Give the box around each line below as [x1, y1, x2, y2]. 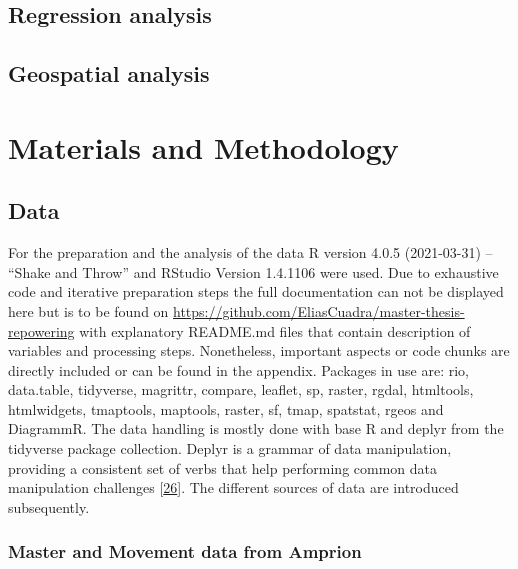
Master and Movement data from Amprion [8, 539, 362, 564]
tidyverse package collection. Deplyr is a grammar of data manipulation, [8, 438, 452, 459]
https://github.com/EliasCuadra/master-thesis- [173, 300, 465, 321]
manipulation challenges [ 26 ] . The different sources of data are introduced [8, 477, 459, 498]
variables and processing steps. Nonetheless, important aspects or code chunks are [8, 340, 510, 361]
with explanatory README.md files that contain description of [79, 320, 471, 341]
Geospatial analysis [8, 58, 210, 89]
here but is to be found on [8, 300, 169, 321]
